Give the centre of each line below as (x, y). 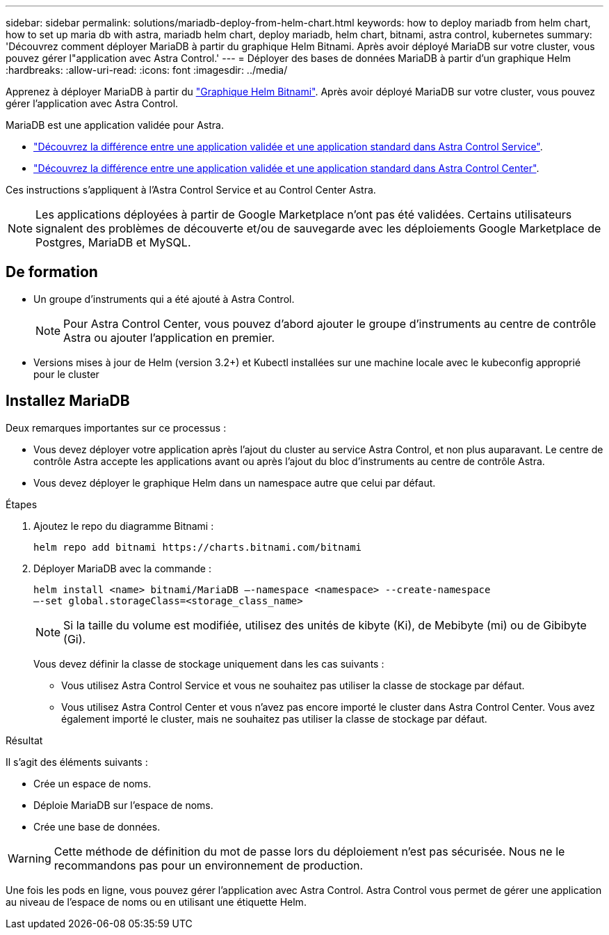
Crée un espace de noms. (92, 783)
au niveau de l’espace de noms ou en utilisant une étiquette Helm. (156, 902)
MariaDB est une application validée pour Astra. (115, 125)
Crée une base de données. (97, 826)
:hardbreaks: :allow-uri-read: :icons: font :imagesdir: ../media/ (147, 70)
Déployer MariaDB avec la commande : (122, 568)
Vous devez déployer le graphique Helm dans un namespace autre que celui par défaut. (235, 482)
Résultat (24, 740)
